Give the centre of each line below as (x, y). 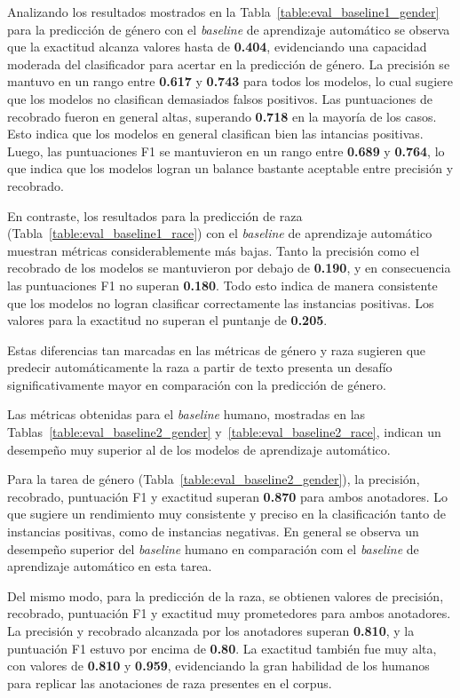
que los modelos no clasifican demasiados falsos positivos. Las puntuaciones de (220, 98)
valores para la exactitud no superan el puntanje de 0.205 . (167, 320)
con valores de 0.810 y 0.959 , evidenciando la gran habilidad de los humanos (218, 666)
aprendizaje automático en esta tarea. (110, 566)
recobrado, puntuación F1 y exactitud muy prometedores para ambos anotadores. (229, 613)
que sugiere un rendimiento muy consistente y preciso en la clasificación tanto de (226, 514)
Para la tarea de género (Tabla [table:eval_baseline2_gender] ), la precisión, (214, 479)
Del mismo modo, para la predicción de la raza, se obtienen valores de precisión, (226, 595)
